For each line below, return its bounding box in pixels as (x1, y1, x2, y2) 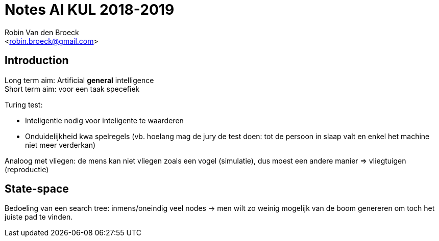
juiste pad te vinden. (5, 212, 73, 222)
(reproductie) (5, 165, 49, 174)
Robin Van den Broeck (5, 28, 79, 37)
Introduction (5, 54, 69, 67)
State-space (5, 182, 69, 196)
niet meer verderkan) (25, 140, 96, 149)
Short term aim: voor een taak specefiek (5, 84, 140, 93)
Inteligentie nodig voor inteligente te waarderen (25, 116, 184, 125)
